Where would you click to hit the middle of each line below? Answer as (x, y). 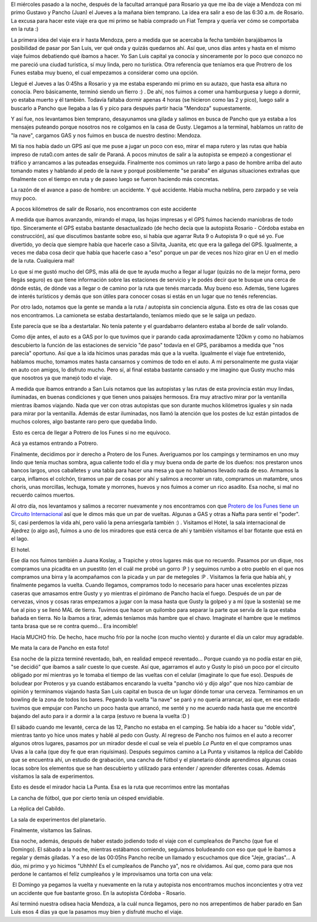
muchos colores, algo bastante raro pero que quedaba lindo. (84, 422)
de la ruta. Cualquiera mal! (43, 261)
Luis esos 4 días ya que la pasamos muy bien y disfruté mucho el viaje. (97, 912)
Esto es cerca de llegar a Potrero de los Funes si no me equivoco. (91, 432)
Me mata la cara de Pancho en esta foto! (60, 648)
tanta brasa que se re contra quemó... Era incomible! (74, 626)
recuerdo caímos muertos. (43, 495)
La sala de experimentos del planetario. (58, 819)
